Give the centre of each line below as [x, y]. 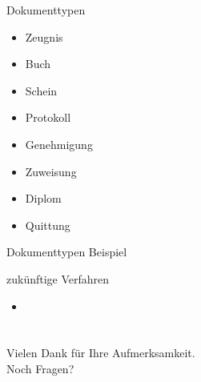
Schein [41, 90]
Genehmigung [59, 144]
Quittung [48, 225]
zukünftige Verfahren [58, 278]
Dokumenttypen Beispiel [67, 252]
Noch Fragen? [40, 368]
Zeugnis [44, 36]
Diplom [43, 198]
